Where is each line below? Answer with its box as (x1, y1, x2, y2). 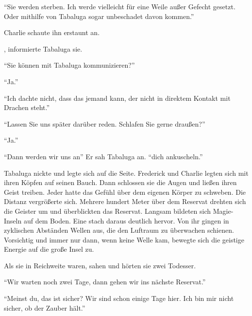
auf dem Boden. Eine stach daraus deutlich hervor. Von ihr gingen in (23, 215, 229, 225)
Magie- (213, 205, 234, 216)
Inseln (4, 215, 22, 225)
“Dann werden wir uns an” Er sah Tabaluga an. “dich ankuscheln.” (4, 151, 203, 161)
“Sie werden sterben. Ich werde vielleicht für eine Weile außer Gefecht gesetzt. (4, 1, 235, 11)
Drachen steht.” (4, 102, 50, 112)
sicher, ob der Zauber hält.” (4, 302, 85, 313)
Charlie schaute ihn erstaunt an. (4, 27, 100, 37)
